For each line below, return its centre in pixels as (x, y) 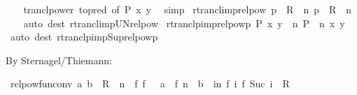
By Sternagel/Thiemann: (59, 60)
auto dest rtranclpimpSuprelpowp (84, 37)
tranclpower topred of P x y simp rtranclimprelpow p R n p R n (188, 9)
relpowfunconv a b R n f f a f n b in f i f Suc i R (150, 83)
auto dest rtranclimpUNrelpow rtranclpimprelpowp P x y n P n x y (184, 23)
